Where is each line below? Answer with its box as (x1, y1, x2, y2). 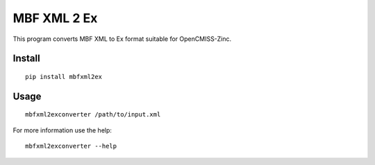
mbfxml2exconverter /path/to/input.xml (25, 111, 161, 119)
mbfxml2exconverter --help (25, 142, 117, 150)
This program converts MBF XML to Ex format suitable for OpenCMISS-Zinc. (12, 35, 232, 43)
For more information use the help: (12, 125, 112, 134)
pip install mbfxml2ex (25, 73, 103, 80)
